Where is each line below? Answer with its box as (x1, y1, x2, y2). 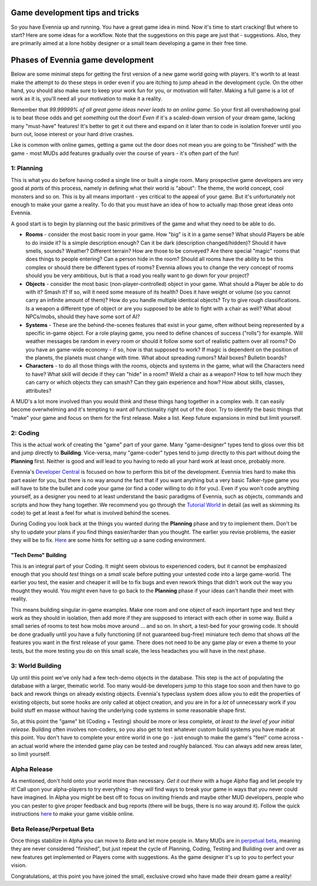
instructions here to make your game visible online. (11, 810, 134, 817)
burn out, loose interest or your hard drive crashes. (11, 130, 134, 137)
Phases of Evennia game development (11, 55, 154, 65)
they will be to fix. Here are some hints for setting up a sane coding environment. (11, 537, 207, 544)
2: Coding (11, 429, 40, 437)
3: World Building (11, 662, 62, 670)
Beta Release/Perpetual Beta (11, 825, 95, 833)
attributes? (25, 387, 52, 394)
